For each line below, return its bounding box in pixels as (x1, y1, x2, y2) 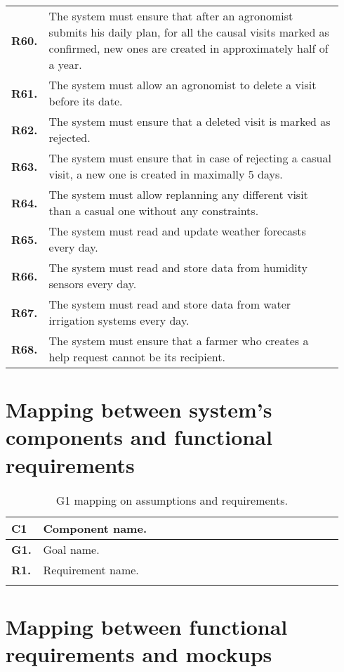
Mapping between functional (6, 612, 288, 640)
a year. (48, 56, 82, 72)
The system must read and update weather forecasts (48, 223, 306, 239)
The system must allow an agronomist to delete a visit (48, 77, 317, 93)
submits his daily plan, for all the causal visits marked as (48, 24, 329, 40)
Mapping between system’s (6, 395, 272, 424)
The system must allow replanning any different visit (48, 186, 308, 202)
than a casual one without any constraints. (48, 202, 259, 219)
